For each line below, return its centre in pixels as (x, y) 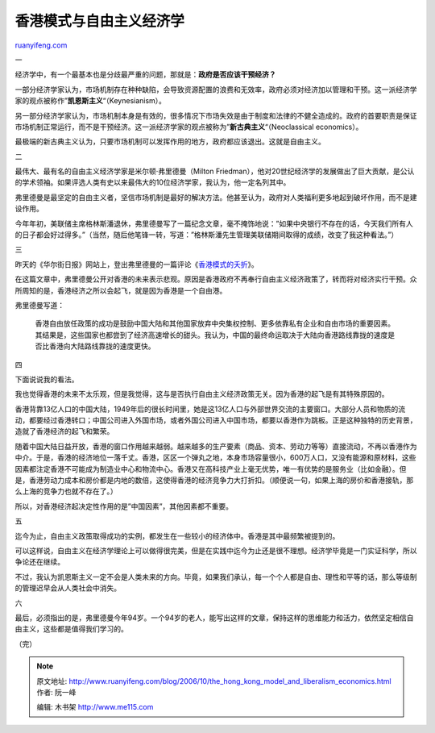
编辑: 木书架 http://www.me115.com (95, 707)
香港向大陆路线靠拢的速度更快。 (102, 346)
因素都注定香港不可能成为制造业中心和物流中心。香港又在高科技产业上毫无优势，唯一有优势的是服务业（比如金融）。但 (211, 469)
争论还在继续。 (39, 562)
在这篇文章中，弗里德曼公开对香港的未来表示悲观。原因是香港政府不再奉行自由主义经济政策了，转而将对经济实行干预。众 (216, 279)
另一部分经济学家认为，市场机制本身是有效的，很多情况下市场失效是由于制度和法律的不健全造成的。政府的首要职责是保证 (216, 115)
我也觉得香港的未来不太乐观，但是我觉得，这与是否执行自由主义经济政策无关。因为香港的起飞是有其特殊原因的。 (202, 394)
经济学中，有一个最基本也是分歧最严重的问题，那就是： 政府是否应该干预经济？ (145, 75)
